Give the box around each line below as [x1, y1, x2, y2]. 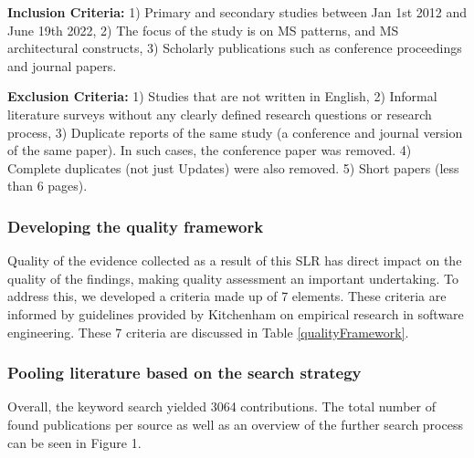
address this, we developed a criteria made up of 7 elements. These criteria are [7, 286, 447, 306]
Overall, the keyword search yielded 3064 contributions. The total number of [7, 397, 436, 416]
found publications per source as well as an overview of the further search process [7, 414, 463, 433]
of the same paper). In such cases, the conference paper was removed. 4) [7, 141, 412, 160]
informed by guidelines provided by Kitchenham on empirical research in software [7, 304, 464, 323]
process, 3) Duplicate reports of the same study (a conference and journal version [7, 122, 463, 141]
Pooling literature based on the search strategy [7, 361, 362, 384]
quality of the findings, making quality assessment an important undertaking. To [7, 268, 459, 287]
